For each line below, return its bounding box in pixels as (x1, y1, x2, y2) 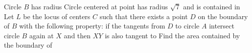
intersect (209, 21, 234, 31)
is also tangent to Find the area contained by (105, 30, 240, 40)
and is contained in (183, 1, 240, 11)
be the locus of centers (23, 11, 91, 21)
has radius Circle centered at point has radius (31, 1, 168, 11)
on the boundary (198, 11, 248, 21)
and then (64, 30, 91, 40)
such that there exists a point (99, 11, 188, 21)
